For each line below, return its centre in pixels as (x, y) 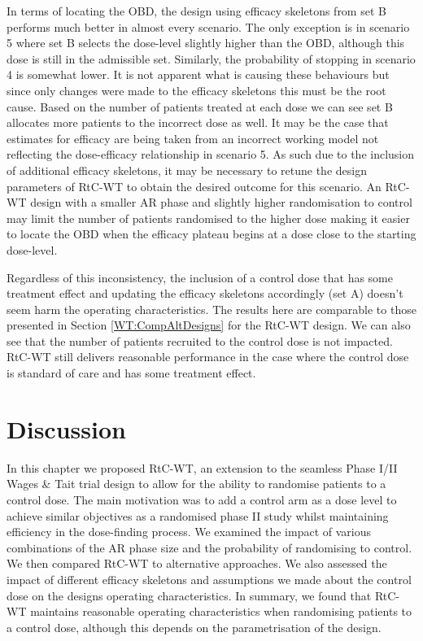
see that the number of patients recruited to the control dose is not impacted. (200, 340)
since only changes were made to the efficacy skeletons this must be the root (196, 90)
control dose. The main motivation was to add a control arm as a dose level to (202, 499)
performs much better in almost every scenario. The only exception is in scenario (208, 26)
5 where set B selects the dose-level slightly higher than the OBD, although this (206, 43)
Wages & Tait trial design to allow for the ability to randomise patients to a (196, 484)
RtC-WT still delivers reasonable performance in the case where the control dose (208, 357)
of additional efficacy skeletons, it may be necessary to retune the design (187, 170)
